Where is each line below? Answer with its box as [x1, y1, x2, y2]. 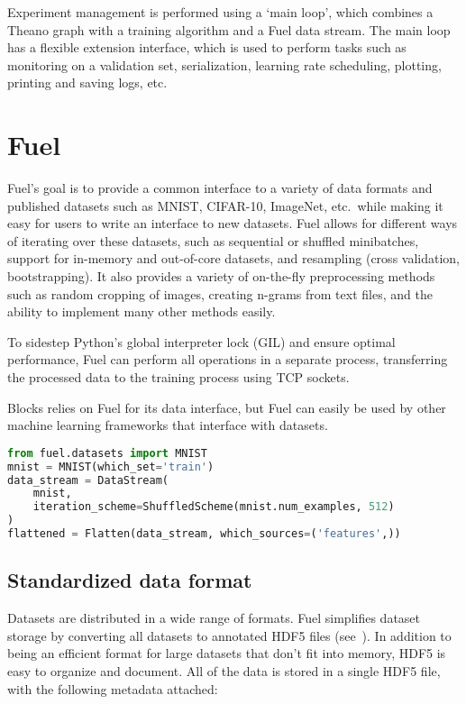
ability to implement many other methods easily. [7, 302, 276, 321]
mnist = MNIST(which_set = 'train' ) [7, 460, 215, 473]
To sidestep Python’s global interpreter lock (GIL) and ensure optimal [7, 332, 396, 351]
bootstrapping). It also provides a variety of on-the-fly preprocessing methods [7, 267, 435, 286]
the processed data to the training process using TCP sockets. [7, 368, 350, 387]
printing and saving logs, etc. [7, 73, 168, 92]
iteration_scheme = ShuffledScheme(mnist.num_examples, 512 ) [32, 500, 395, 514]
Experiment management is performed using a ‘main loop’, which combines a [7, 3, 434, 21]
